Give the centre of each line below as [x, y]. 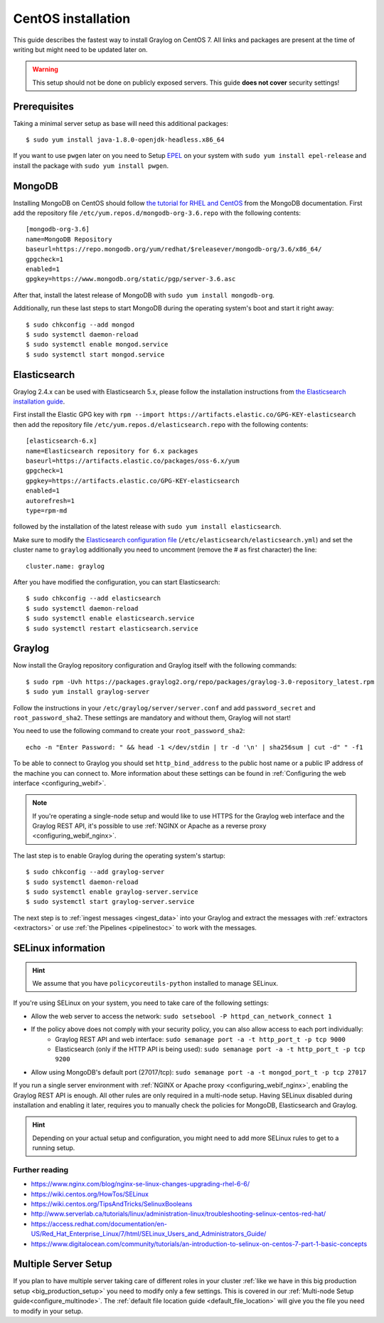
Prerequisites [43, 106]
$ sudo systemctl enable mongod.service [97, 344]
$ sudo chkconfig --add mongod [80, 325]
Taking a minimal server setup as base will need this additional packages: [121, 123]
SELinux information [59, 948]
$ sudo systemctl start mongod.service [95, 354]
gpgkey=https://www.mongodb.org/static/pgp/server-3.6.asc [131, 279]
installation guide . [39, 401]
